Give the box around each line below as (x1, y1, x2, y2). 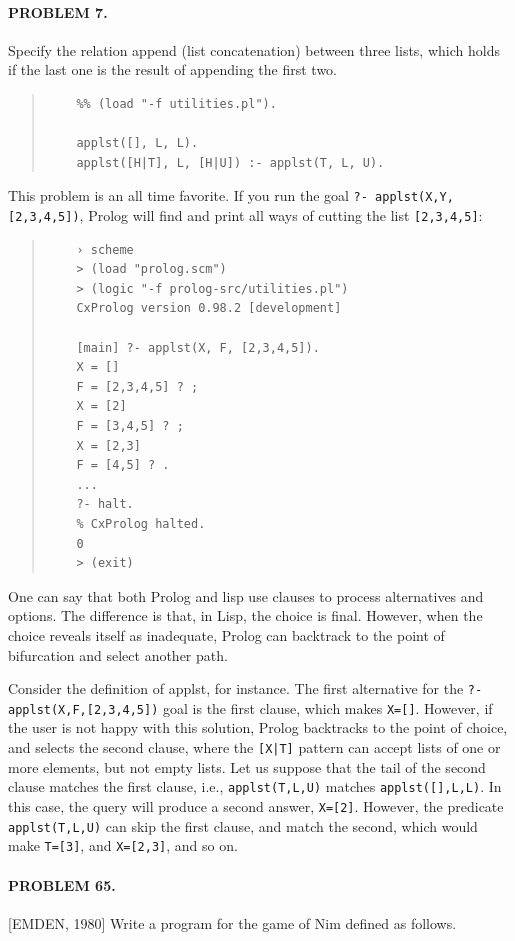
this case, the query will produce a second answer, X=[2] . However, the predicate (8, 795, 504, 816)
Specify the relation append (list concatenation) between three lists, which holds (8, 39, 500, 60)
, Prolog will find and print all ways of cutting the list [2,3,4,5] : (79, 205, 483, 226)
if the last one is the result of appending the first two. (8, 59, 337, 80)
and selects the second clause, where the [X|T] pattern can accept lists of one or (8, 737, 501, 758)
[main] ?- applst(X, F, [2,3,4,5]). (76, 340, 320, 355)
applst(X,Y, (375, 190, 454, 205)
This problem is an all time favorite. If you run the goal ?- (8, 185, 368, 206)
